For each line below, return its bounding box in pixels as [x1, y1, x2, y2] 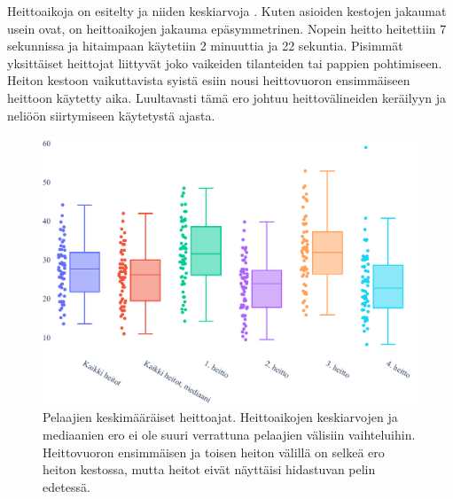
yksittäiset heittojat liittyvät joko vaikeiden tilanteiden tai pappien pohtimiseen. [7, 53, 442, 72]
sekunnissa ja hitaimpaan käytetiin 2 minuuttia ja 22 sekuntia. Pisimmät [7, 36, 403, 55]
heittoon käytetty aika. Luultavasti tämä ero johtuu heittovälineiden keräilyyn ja [7, 88, 447, 106]
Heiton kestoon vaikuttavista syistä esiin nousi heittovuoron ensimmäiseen [7, 71, 410, 90]
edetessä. [43, 477, 90, 495]
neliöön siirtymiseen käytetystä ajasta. [7, 105, 215, 124]
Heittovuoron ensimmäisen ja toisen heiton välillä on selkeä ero [43, 442, 385, 461]
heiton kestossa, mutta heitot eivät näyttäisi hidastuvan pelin [43, 460, 376, 479]
